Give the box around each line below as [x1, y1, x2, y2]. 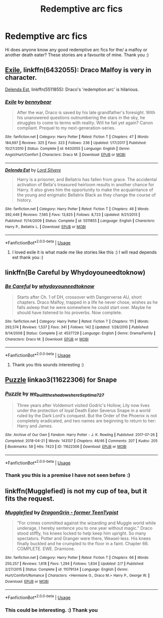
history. [16, 197, 33, 203]
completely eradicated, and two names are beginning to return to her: [16, 418, 156, 423]
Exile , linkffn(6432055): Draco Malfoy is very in [5, 66, 152, 74]
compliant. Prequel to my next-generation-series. [16, 125, 115, 131]
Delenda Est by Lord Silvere [5, 167, 62, 173]
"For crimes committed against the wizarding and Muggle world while [16, 520, 156, 526]
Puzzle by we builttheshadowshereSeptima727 [5, 390, 104, 398]
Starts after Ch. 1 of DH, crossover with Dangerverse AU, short [16, 294, 142, 300]
